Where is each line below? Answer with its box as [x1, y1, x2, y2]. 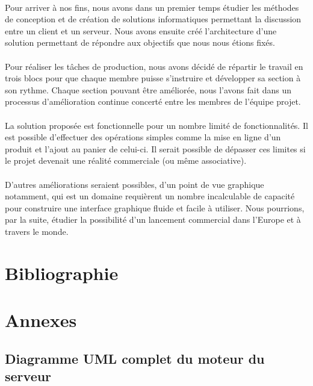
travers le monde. [5, 225, 69, 237]
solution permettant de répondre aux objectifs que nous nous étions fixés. [5, 36, 275, 49]
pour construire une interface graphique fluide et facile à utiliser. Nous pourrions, [5, 201, 305, 214]
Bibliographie [5, 260, 119, 285]
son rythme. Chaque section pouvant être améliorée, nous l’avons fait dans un [5, 83, 292, 96]
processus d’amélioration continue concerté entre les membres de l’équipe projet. [5, 95, 301, 108]
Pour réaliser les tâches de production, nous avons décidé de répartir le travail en [5, 60, 303, 72]
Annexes [5, 308, 77, 332]
